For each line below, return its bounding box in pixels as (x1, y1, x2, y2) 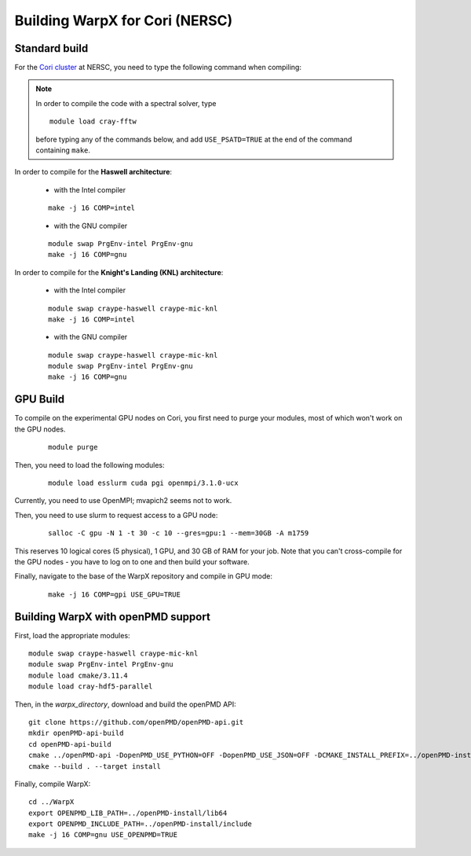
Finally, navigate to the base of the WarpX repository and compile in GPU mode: (14, 571, 272, 581)
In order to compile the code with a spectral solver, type (35, 98, 217, 108)
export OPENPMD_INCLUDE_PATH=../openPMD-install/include (28, 820, 253, 828)
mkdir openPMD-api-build (28, 729, 124, 738)
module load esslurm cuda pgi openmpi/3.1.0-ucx (48, 478, 239, 487)
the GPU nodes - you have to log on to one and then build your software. (14, 557, 250, 566)
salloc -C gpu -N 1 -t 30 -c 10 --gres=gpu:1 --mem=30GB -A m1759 (48, 529, 309, 538)
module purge (48, 443, 98, 452)
